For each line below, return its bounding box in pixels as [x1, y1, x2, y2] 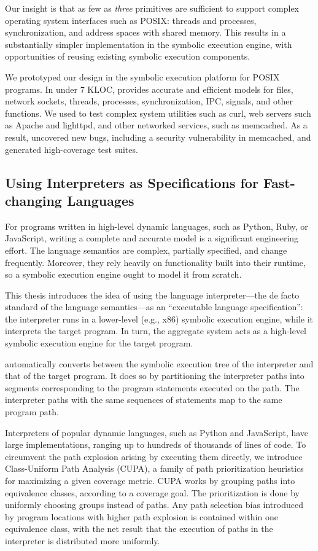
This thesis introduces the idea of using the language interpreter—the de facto [5, 288, 300, 301]
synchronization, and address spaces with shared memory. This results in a [5, 26, 286, 39]
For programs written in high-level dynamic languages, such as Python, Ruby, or [5, 219, 308, 232]
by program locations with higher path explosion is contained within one [5, 510, 278, 523]
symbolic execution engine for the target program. [5, 337, 193, 350]
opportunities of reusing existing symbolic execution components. [5, 50, 250, 63]
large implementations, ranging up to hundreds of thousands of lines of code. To [5, 438, 306, 451]
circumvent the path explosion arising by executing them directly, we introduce [5, 450, 303, 463]
